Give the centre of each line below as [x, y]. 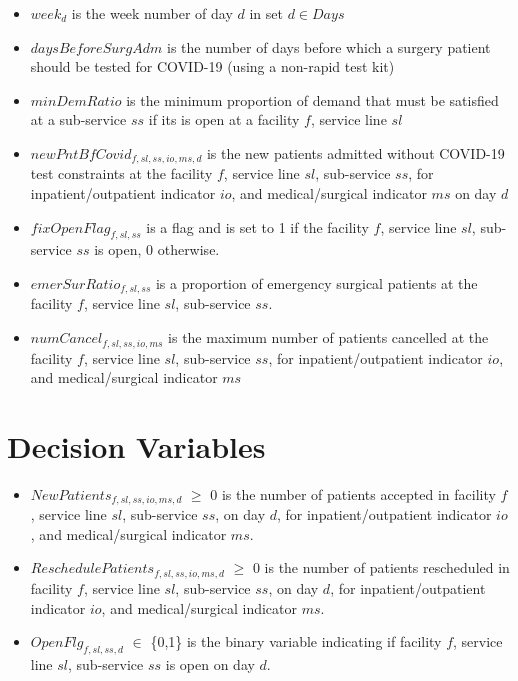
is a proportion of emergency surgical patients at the [316, 283]
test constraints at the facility [121, 173]
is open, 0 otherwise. [157, 249]
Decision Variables [136, 445]
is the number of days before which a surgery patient [329, 46]
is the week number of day [152, 13]
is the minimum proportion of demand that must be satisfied [312, 99]
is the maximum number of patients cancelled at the [328, 337]
